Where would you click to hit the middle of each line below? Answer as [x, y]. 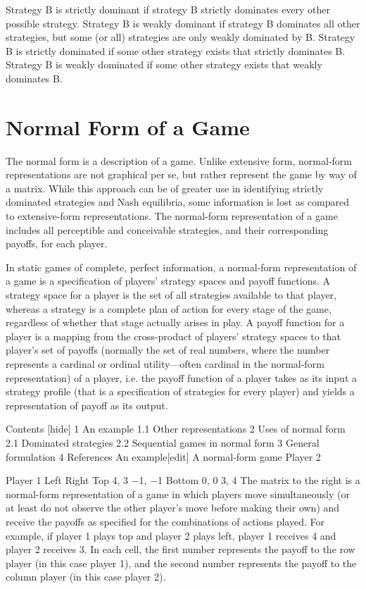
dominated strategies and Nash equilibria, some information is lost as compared [177, 202]
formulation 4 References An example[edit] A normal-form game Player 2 [163, 456]
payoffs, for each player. [57, 243]
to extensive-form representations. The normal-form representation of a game [172, 216]
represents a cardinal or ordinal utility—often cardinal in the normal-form [165, 364]
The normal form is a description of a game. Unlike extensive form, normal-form [179, 160]
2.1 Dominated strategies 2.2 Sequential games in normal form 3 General [163, 442]
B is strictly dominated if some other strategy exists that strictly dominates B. [176, 50]
